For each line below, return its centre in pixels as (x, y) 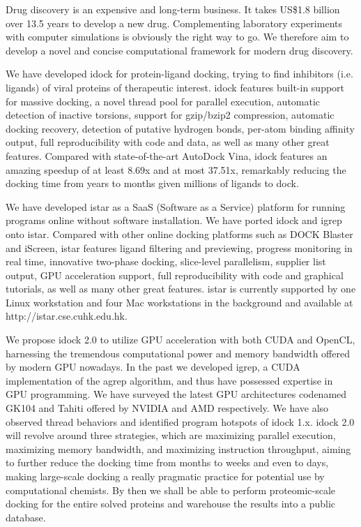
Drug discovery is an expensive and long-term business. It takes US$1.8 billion (173, 9)
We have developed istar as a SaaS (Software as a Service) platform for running (176, 206)
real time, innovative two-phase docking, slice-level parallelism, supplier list (166, 261)
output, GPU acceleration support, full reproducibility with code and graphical (175, 275)
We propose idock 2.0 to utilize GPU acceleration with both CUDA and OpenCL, (180, 340)
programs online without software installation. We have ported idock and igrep (174, 220)
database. (26, 517)
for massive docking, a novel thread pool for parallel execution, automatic (163, 101)
